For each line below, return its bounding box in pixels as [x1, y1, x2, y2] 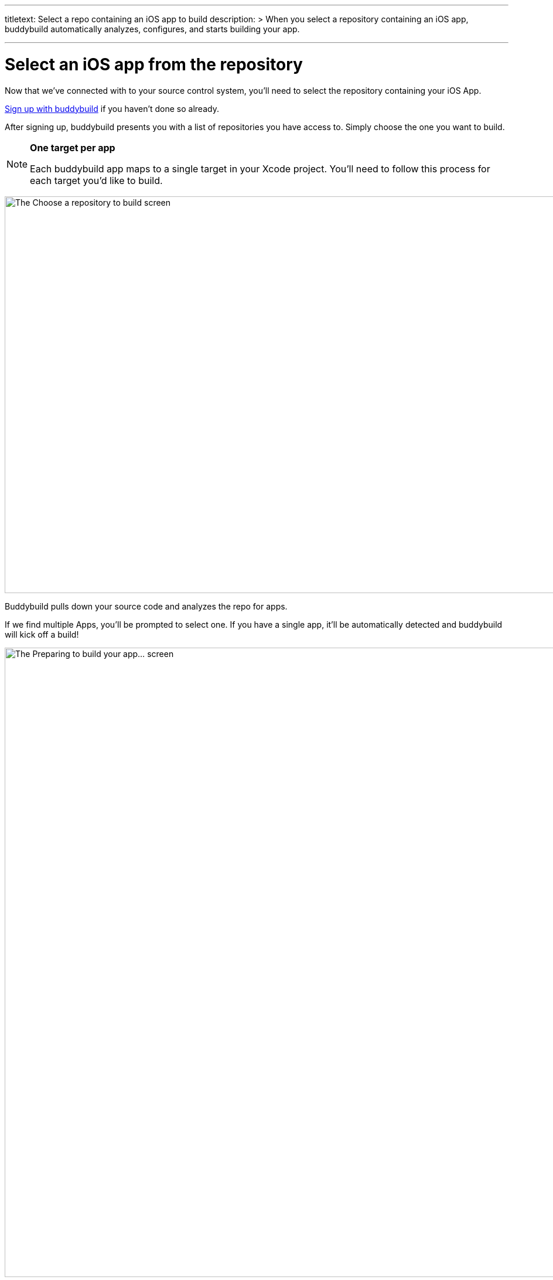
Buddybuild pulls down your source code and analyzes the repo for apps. [5, 601, 288, 611]
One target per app [30, 141, 115, 154]
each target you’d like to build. [30, 174, 163, 186]
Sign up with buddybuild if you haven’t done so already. [5, 103, 219, 114]
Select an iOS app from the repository [5, 54, 303, 74]
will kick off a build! [5, 629, 79, 639]
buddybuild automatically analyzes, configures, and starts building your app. [5, 24, 300, 34]
